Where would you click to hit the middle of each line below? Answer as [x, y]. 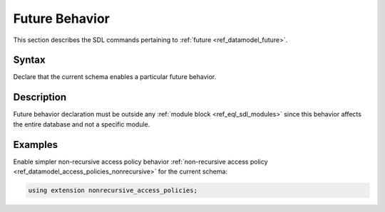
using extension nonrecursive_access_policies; [113, 191]
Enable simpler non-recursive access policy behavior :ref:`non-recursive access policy [140, 161]
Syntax [29, 60]
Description [40, 97]
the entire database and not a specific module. [82, 124]
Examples [36, 145]
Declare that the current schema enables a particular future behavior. [115, 77]
